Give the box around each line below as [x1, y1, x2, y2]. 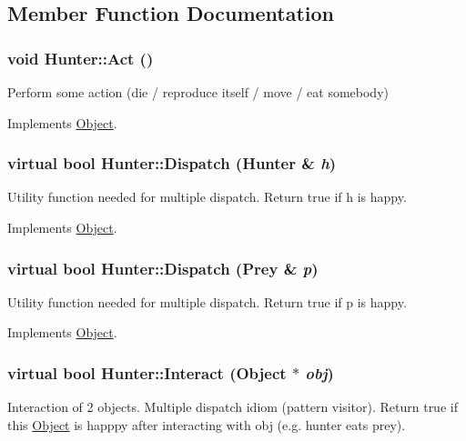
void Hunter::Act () [7, 46, 154, 69]
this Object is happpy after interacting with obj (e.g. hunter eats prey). [7, 415, 406, 434]
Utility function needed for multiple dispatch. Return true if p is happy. [7, 292, 407, 311]
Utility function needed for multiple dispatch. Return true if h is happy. [7, 187, 407, 206]
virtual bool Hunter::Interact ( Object [7, 361, 287, 384]
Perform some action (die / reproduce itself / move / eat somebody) [7, 83, 389, 101]
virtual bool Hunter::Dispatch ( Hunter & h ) [7, 152, 337, 175]
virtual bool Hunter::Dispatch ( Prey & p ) [7, 256, 319, 279]
